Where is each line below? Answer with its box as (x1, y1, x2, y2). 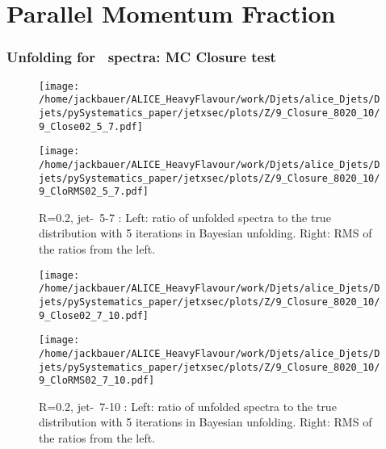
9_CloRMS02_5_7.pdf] (39, 186, 149, 198)
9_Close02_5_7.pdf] (39, 120, 143, 132)
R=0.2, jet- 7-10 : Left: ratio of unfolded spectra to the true (39, 397, 337, 414)
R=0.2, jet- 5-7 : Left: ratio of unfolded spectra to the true (39, 208, 331, 225)
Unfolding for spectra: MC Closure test (6, 47, 276, 67)
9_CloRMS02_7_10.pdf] (39, 375, 155, 387)
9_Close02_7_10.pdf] (39, 309, 149, 321)
